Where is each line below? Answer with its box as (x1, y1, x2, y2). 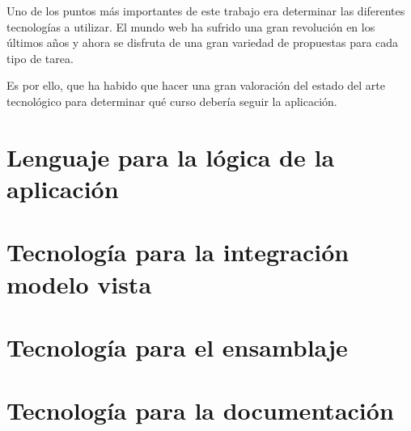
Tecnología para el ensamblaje (6, 330, 348, 363)
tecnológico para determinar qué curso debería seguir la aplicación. (6, 92, 337, 109)
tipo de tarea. (6, 49, 74, 66)
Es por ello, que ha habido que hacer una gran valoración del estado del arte (6, 77, 386, 94)
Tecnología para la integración (6, 235, 350, 268)
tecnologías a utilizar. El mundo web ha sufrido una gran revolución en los (6, 18, 375, 35)
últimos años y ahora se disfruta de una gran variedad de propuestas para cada (6, 34, 399, 51)
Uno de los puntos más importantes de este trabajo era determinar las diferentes (6, 2, 405, 19)
